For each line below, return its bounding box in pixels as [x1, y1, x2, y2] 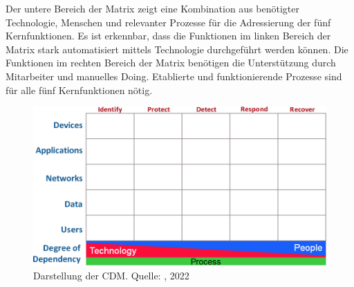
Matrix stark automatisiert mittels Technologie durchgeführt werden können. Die [6, 41, 348, 56]
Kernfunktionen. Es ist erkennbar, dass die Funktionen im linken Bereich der [6, 28, 331, 43]
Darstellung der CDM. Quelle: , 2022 [33, 268, 189, 282]
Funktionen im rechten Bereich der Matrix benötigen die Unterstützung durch [6, 55, 336, 70]
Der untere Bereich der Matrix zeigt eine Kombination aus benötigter [6, 1, 299, 15]
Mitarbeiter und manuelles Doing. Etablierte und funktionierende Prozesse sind [6, 68, 342, 83]
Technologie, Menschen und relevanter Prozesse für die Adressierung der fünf [6, 15, 331, 29]
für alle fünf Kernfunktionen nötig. [6, 82, 153, 97]
